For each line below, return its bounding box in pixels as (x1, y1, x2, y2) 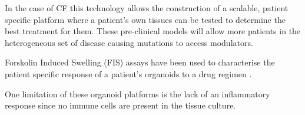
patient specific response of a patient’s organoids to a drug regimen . (5, 67, 252, 80)
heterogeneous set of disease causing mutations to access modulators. (5, 36, 253, 48)
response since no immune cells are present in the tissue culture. (5, 99, 236, 111)
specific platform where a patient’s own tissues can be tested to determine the (5, 13, 286, 25)
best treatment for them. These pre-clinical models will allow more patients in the (5, 25, 301, 37)
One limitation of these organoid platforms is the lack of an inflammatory (5, 87, 270, 100)
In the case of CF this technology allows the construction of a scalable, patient (5, 2, 289, 14)
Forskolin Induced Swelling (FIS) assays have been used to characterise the (5, 56, 275, 68)
